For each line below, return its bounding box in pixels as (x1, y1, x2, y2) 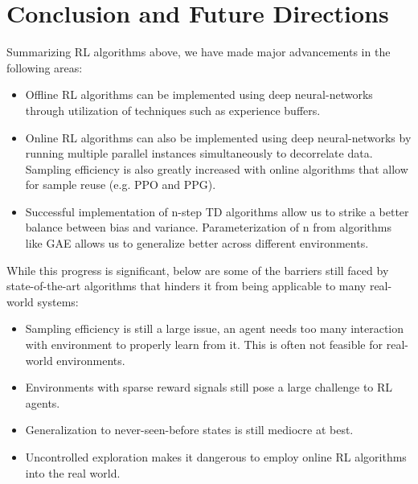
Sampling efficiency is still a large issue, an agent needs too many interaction (25, 320, 404, 337)
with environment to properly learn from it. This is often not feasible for (25, 336, 383, 353)
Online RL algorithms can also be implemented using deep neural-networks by (25, 129, 412, 146)
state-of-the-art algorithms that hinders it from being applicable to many (6, 277, 367, 294)
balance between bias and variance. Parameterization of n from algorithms (25, 219, 391, 236)
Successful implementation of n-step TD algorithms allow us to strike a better (25, 203, 409, 219)
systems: (37, 293, 79, 310)
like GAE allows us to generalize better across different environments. (25, 235, 369, 252)
